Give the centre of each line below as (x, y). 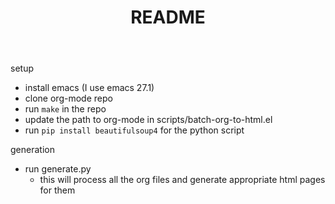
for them (57, 190)
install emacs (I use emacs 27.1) (89, 88)
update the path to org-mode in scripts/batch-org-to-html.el (148, 120)
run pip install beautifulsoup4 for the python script (134, 130)
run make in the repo (65, 109)
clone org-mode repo (68, 98)
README (168, 17)
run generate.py (58, 169)
